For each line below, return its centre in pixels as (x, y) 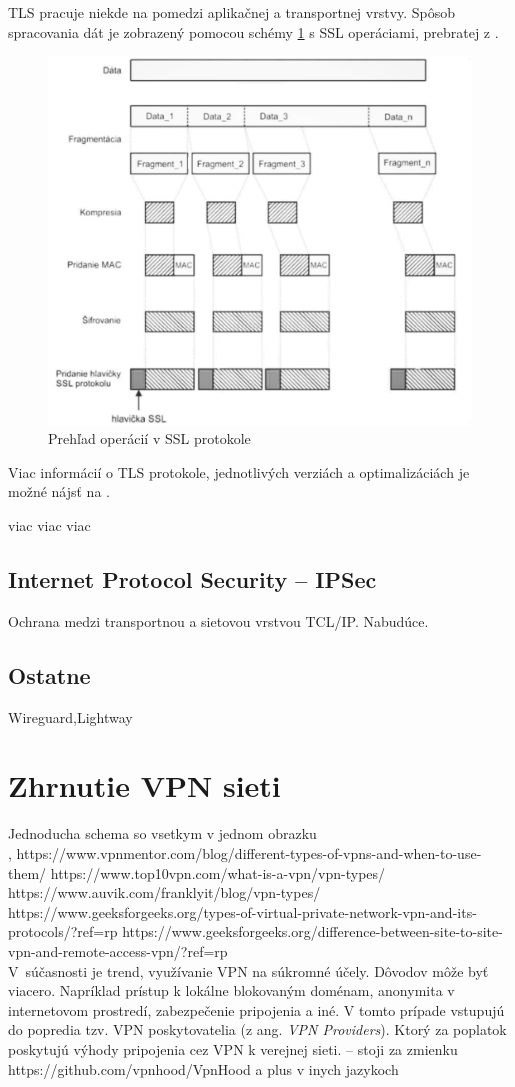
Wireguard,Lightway (70, 716)
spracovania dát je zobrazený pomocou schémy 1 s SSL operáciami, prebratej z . (253, 31)
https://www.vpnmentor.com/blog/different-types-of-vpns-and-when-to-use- (249, 852)
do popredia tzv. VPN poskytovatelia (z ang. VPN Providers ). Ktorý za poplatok (257, 1029)
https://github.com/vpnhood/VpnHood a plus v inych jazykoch (203, 1068)
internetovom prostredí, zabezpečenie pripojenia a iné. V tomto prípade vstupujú (256, 1009)
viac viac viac (49, 525)
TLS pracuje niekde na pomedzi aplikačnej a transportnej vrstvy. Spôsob (232, 12)
